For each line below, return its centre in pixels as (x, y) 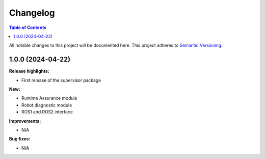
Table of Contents (28, 27)
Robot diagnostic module (47, 105)
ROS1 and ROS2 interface (47, 112)
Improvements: (25, 121)
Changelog (32, 13)
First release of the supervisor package (61, 80)
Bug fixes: (20, 139)
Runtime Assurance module (49, 98)
